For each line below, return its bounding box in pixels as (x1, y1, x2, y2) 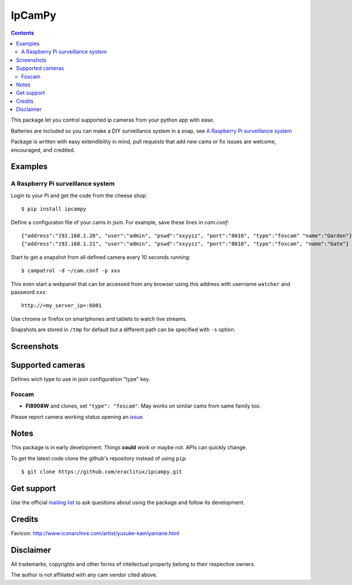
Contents (11, 29, 35, 36)
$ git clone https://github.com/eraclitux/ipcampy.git (21, 469, 182, 475)
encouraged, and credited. (11, 146, 76, 153)
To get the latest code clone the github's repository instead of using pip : (11, 455, 187, 462)
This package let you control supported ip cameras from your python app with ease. (11, 116, 215, 123)
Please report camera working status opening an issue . (11, 413, 145, 420)
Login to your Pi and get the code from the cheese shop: (11, 191, 148, 199)
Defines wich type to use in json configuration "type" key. (11, 376, 151, 382)
